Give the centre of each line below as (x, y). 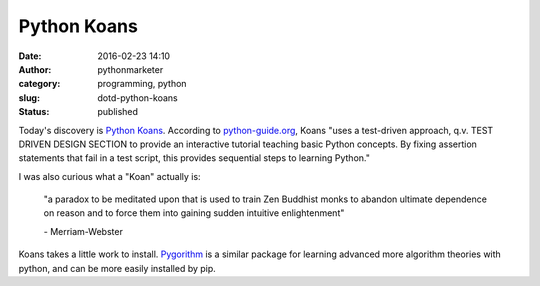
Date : (30, 56)
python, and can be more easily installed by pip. (117, 268)
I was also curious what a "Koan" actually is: (109, 176)
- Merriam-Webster (83, 231)
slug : (29, 97)
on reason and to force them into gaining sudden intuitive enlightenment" (194, 213)
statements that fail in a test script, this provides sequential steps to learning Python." (194, 158)
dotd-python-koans (138, 97)
